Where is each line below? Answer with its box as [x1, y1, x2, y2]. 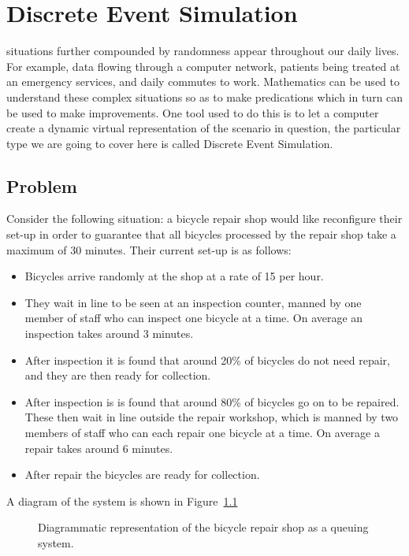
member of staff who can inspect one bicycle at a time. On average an [24, 310, 363, 326]
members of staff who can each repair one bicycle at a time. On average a [24, 424, 380, 441]
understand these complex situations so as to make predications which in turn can [6, 88, 403, 105]
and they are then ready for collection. [24, 367, 211, 384]
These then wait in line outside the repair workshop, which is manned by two [24, 409, 399, 425]
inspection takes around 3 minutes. [24, 325, 194, 342]
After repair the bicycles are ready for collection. [24, 466, 260, 483]
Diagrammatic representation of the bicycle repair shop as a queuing [38, 519, 369, 536]
